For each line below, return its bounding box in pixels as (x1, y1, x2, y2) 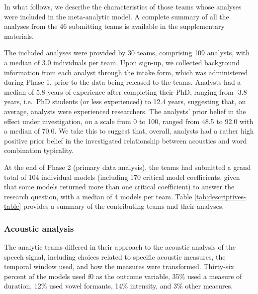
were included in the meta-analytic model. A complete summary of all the (4, 11, 229, 21)
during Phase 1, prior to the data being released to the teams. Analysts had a (4, 77, 241, 87)
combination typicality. (4, 145, 74, 155)
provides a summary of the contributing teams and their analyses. (23, 201, 224, 211)
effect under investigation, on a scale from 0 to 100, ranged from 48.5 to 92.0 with (4, 116, 254, 126)
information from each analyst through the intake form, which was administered (4, 67, 248, 77)
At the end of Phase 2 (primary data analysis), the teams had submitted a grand (4, 161, 251, 172)
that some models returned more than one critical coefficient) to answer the (4, 181, 235, 192)
